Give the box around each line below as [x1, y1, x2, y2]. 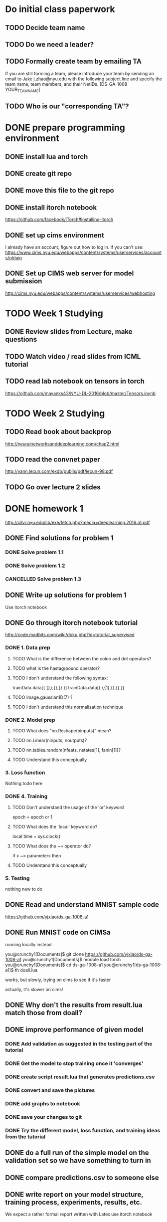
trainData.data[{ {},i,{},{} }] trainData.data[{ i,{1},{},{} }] [12, 684, 125, 690]
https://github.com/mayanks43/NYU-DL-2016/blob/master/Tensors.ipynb [5, 390, 156, 396]
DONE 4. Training [5, 793, 48, 800]
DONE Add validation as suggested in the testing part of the [5, 1040, 153, 1047]
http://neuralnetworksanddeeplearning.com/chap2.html [5, 440, 120, 447]
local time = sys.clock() [12, 833, 61, 839]
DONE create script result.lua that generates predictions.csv [5, 1073, 155, 1080]
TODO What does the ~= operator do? [12, 843, 91, 849]
